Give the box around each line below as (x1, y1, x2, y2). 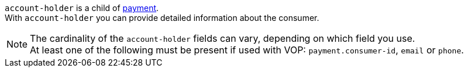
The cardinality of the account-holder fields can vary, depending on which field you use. (30, 33, 415, 44)
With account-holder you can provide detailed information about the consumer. (5, 13, 319, 23)
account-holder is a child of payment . (5, 3, 159, 13)
